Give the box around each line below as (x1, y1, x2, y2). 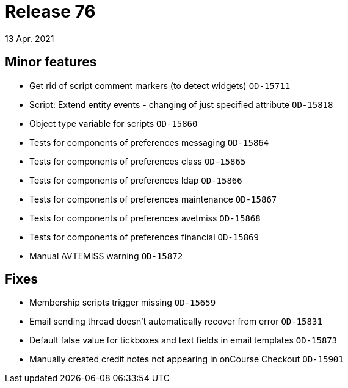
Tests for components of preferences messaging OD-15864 (29, 137, 269, 148)
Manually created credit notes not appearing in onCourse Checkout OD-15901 (29, 354, 344, 365)
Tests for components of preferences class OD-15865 (29, 156, 246, 167)
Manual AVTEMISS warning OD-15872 (29, 250, 183, 261)
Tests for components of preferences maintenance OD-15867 (29, 193, 277, 204)
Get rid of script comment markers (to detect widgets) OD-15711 (29, 80, 291, 91)
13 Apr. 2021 (5, 33, 54, 44)
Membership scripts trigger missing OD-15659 (29, 297, 216, 308)
